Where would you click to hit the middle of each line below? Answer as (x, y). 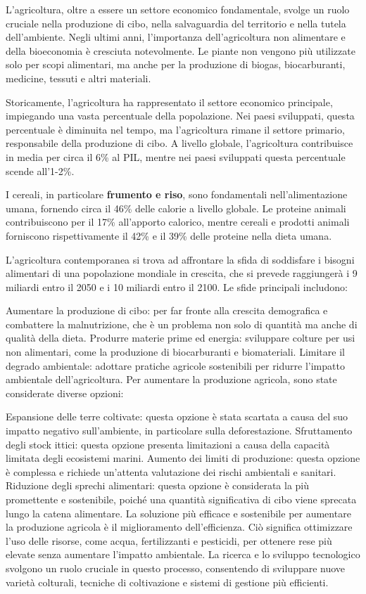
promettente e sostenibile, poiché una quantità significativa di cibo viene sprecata (181, 499)
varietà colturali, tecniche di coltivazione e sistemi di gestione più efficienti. (167, 582)
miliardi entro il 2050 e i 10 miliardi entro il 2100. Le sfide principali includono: (177, 286)
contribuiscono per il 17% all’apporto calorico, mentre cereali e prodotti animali (178, 222)
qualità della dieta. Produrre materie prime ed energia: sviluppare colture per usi (181, 338)
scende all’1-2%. (40, 170)
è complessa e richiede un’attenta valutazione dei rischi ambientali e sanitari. (171, 471)
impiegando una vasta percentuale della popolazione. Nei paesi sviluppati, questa (180, 116)
